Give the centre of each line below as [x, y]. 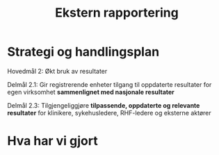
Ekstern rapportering [117, 13]
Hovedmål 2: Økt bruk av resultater [57, 71]
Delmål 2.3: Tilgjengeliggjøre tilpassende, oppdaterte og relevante [104, 105]
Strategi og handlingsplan [83, 52]
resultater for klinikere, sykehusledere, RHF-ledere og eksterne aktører [109, 113]
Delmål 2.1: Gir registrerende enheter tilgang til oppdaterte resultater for [109, 84]
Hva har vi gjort [53, 141]
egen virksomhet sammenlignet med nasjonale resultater [91, 92]
